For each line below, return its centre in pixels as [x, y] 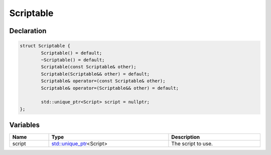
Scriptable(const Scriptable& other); [89, 67]
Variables [25, 125]
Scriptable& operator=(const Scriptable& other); [103, 81]
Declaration [28, 31]
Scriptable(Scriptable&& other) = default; [95, 74]
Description [186, 137]
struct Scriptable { [45, 46]
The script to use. [192, 144]
